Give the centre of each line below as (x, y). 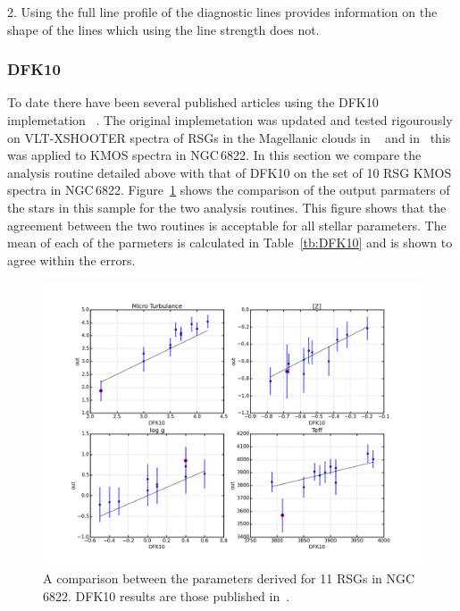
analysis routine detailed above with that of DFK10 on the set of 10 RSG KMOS (230, 172)
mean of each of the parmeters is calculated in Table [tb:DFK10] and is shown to (230, 243)
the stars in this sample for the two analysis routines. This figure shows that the (227, 207)
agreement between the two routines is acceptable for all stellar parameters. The (227, 225)
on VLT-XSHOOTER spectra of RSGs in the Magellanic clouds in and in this (229, 137)
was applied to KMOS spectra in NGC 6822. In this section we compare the (214, 155)
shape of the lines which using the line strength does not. (163, 29)
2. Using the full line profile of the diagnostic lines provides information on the (222, 12)
